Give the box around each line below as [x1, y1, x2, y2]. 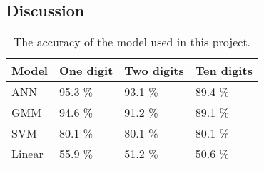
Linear [11, 145, 44, 162]
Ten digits [195, 62, 253, 79]
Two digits [124, 62, 184, 79]
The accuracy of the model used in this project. [13, 33, 251, 51]
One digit [59, 62, 113, 79]
